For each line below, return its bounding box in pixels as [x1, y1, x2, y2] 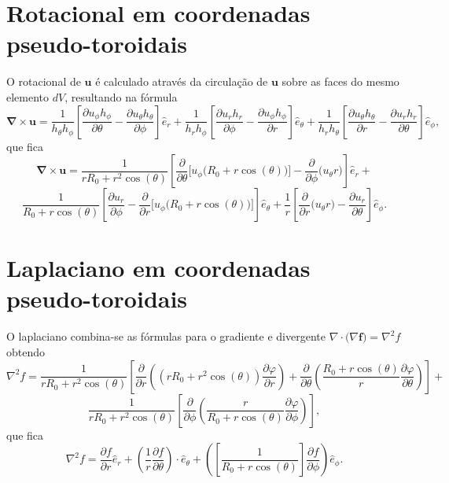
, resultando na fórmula [64, 88, 178, 105]
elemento [6, 88, 50, 105]
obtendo [6, 344, 46, 359]
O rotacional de [6, 73, 81, 90]
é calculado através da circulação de [95, 73, 268, 90]
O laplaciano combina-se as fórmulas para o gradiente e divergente [6, 328, 326, 345]
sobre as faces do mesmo [282, 73, 399, 90]
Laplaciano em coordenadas [6, 252, 311, 284]
